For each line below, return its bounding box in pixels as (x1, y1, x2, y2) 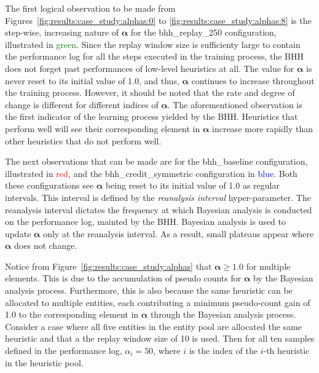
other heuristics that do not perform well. (5, 134, 162, 147)
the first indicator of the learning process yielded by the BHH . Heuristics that (5, 110, 298, 123)
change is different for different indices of (5, 98, 159, 111)
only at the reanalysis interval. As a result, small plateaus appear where (43, 227, 314, 240)
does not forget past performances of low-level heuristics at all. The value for (5, 61, 294, 74)
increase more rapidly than (212, 122, 313, 135)
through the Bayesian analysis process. (150, 308, 296, 321)
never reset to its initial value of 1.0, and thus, (5, 74, 179, 87)
